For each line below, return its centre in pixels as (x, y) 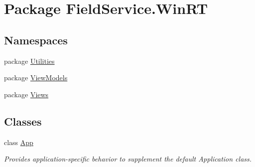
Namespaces (36, 40)
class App (19, 142)
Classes (23, 121)
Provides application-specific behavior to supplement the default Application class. (128, 159)
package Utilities (29, 61)
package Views (26, 94)
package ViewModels (36, 78)
